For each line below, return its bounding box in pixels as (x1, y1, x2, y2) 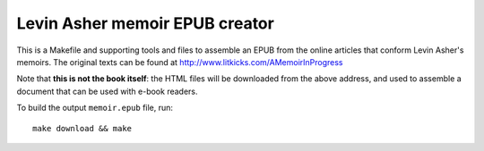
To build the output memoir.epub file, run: (16, 103, 174, 113)
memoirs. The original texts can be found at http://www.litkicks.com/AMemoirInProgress (16, 56, 343, 67)
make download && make (32, 123, 133, 133)
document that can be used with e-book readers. (16, 86, 198, 96)
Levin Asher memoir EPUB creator (16, 13, 275, 33)
